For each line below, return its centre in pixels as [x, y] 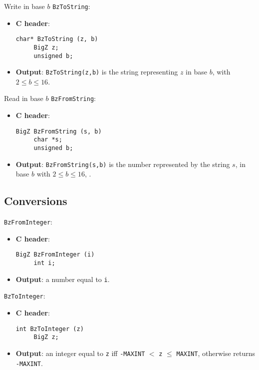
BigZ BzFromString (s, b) [59, 131]
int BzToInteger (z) [50, 329]
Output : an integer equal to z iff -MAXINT [80, 353]
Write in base [24, 6]
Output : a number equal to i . [63, 279]
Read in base [24, 98]
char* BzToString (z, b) [57, 39]
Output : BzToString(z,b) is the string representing [97, 72]
